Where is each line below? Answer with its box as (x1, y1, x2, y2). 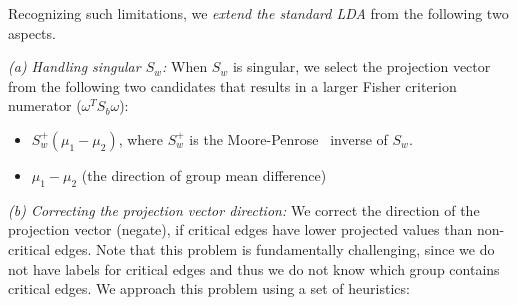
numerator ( (8, 95, 82, 116)
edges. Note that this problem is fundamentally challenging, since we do (54, 238, 495, 259)
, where (118, 128, 164, 149)
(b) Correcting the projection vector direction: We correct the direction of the (8, 199, 480, 220)
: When (162, 56, 208, 77)
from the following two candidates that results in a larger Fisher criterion (8, 75, 457, 96)
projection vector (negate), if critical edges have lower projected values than (8, 219, 473, 240)
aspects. (8, 22, 56, 43)
